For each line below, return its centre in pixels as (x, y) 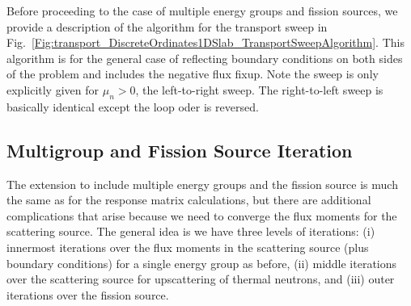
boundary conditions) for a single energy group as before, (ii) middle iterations (202, 263)
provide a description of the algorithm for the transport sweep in (167, 26)
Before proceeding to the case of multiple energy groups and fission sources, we (202, 10)
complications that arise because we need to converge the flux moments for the (202, 215)
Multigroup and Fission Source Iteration (180, 150)
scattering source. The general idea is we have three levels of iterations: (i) (191, 231)
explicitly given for (53, 89)
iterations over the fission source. (88, 294)
